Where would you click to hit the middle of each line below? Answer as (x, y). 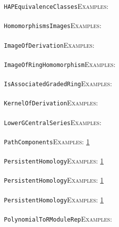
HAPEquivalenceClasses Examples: (56, 6)
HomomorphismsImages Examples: (53, 25)
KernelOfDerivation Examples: (51, 103)
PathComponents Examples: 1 (47, 141)
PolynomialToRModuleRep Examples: (58, 218)
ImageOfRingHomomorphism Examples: (60, 64)
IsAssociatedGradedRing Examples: (58, 83)
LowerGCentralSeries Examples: (53, 122)
